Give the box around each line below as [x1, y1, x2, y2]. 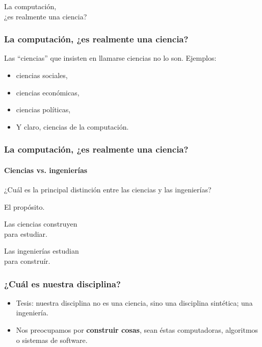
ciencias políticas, [16, 104, 71, 115]
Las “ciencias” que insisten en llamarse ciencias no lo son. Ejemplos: [4, 53, 217, 63]
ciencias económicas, [16, 87, 80, 97]
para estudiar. [4, 228, 47, 239]
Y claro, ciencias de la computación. [16, 121, 129, 132]
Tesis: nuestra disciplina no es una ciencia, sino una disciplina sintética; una [16, 297, 253, 308]
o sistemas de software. [16, 334, 88, 345]
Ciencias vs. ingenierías [4, 164, 88, 175]
